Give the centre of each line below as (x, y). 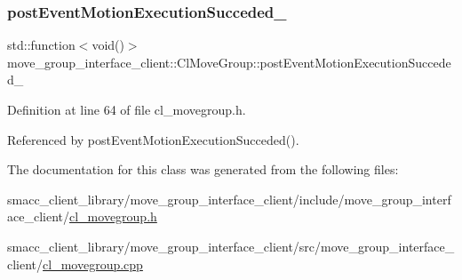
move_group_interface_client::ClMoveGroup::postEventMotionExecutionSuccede (229, 62)
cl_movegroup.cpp (93, 264)
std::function (41, 45)
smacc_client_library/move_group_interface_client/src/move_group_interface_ (231, 246)
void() (108, 45)
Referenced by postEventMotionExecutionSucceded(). (153, 139)
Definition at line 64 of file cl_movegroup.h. (127, 109)
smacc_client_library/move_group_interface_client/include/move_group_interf (229, 199)
